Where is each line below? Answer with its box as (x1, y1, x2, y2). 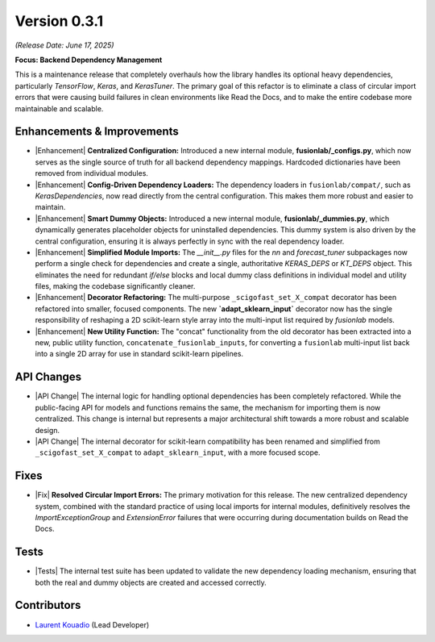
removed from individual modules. (35, 169, 149, 178)
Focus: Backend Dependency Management (14, 55, 163, 65)
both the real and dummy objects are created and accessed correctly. (35, 577, 267, 587)
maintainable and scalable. (14, 103, 104, 113)
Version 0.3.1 (14, 12, 104, 30)
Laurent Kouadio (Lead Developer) (35, 619, 150, 629)
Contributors (14, 598, 81, 612)
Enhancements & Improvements (14, 125, 179, 139)
